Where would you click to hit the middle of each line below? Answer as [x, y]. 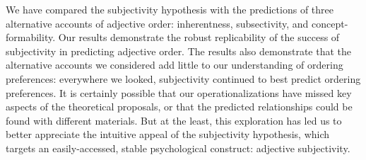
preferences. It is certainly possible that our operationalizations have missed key [179, 92]
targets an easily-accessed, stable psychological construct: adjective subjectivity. [178, 148]
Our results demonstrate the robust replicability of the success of [199, 37]
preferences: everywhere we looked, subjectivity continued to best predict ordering [183, 78]
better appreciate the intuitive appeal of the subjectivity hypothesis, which [168, 134]
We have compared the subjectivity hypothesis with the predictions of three [170, 9]
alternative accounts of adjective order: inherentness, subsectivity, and [157, 23]
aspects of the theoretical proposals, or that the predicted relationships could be [179, 107]
